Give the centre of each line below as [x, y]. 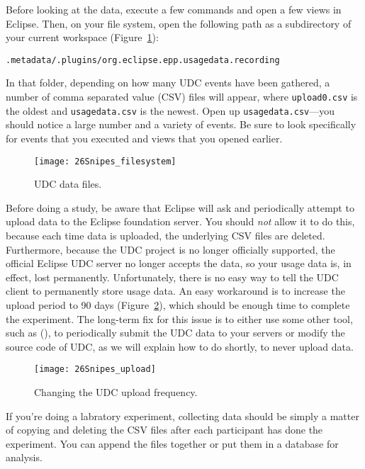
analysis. [24, 457]
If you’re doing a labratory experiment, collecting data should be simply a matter [182, 416]
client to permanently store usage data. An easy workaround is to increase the [175, 291]
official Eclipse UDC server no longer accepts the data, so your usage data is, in [179, 263]
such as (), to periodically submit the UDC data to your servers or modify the [175, 333]
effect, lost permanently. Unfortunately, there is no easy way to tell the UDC [172, 277]
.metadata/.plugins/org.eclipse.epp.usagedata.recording [143, 60]
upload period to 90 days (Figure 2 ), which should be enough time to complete [178, 304]
